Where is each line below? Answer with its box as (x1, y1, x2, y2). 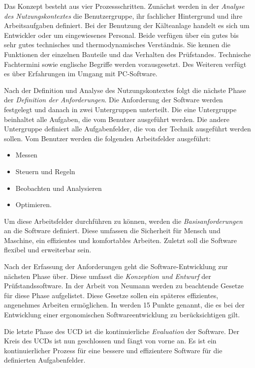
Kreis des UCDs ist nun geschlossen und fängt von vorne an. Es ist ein (4, 336, 217, 346)
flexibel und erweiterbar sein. (4, 245, 92, 255)
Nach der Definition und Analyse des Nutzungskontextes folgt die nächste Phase (4, 85, 246, 95)
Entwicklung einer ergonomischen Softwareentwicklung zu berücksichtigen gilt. (4, 309, 240, 320)
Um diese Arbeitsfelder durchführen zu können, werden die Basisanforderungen (4, 215, 243, 226)
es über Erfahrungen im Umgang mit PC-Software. (4, 68, 158, 79)
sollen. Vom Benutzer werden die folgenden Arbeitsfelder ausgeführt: (4, 133, 211, 143)
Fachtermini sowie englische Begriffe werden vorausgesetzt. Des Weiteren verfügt (4, 59, 247, 69)
